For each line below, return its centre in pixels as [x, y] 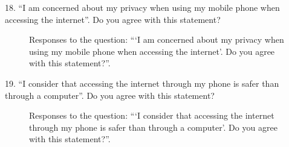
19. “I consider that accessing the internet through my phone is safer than [142, 83]
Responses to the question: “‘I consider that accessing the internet [152, 115]
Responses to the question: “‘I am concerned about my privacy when [157, 39]
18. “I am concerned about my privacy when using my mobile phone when [142, 7]
